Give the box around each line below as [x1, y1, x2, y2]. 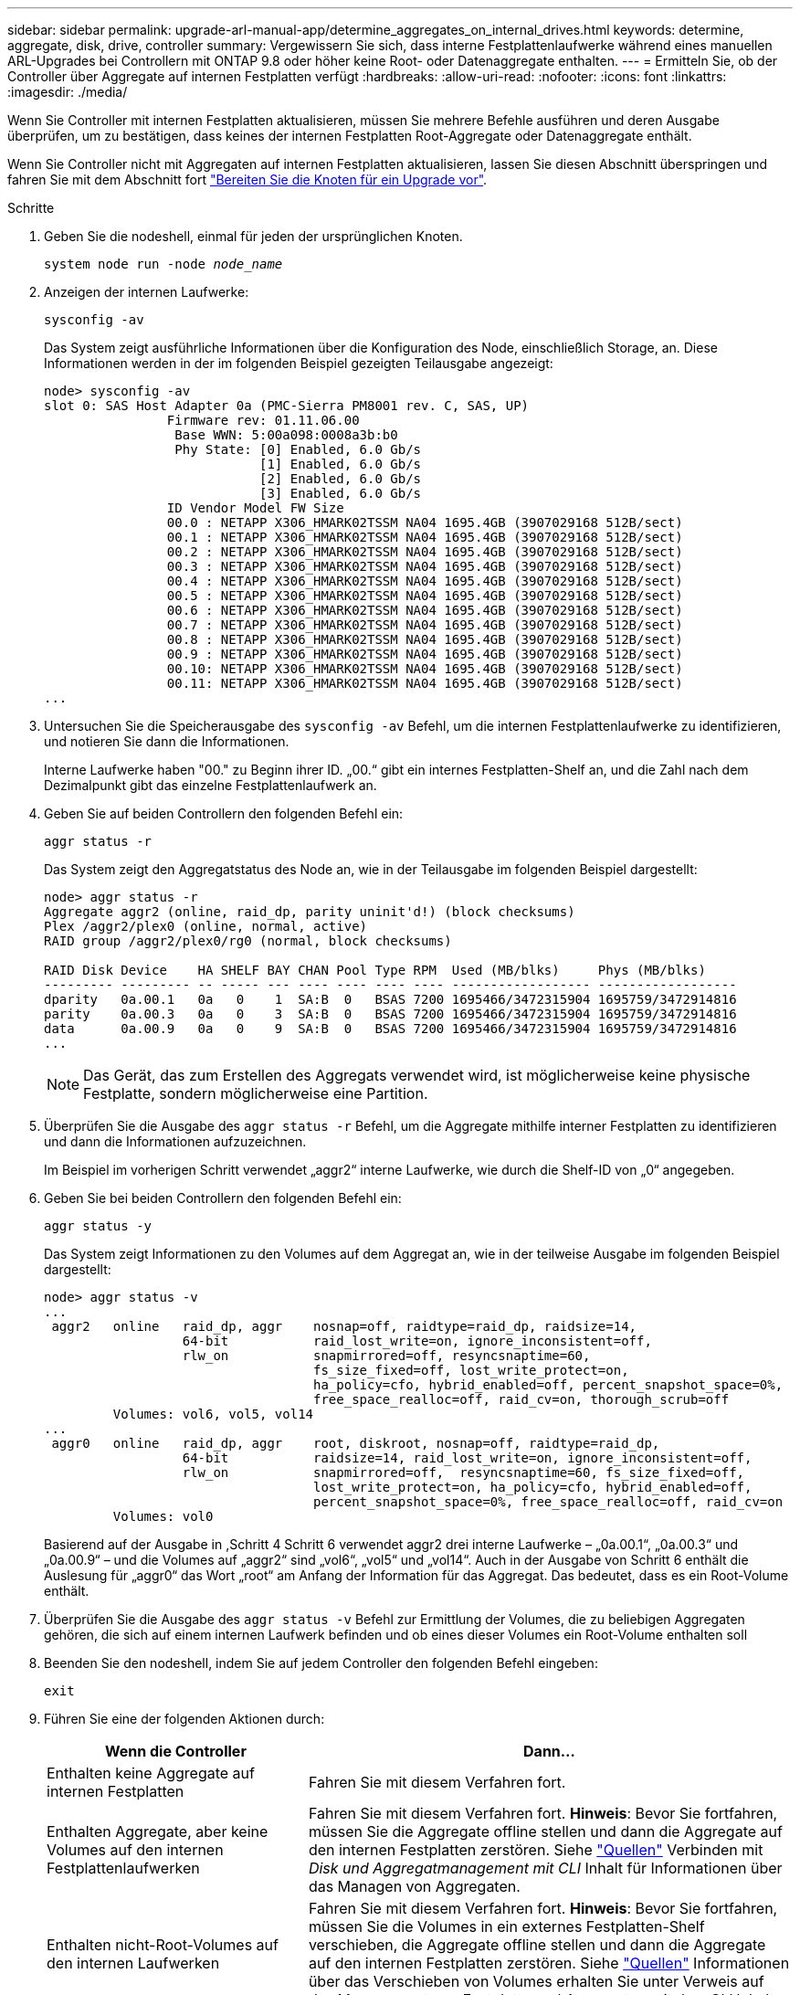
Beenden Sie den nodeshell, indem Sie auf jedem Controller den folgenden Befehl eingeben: [44, 1655, 598, 1671]
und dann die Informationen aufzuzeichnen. [44, 1134, 307, 1149]
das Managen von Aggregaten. [308, 1877, 521, 1895]
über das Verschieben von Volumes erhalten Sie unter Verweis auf [308, 1972, 764, 1990]
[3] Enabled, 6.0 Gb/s [259, 486, 422, 501]
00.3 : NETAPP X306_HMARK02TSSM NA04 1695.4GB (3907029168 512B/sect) [166, 559, 683, 574]
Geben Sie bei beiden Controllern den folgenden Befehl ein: [44, 1190, 402, 1206]
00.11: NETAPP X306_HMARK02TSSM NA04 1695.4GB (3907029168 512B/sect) [166, 676, 683, 691]
